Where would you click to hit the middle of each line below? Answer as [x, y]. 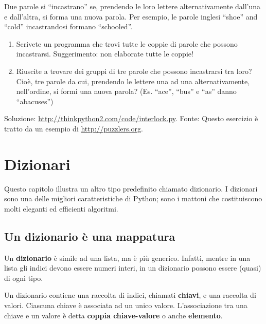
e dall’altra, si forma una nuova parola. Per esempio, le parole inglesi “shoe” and [131, 16]
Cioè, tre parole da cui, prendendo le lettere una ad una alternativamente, [133, 81]
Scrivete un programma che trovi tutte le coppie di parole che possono [127, 43]
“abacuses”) [35, 101]
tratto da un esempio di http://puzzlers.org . [74, 128]
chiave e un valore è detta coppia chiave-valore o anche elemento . [113, 315]
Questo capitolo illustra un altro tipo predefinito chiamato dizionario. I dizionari [131, 188]
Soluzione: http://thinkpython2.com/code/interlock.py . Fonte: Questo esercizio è [131, 118]
